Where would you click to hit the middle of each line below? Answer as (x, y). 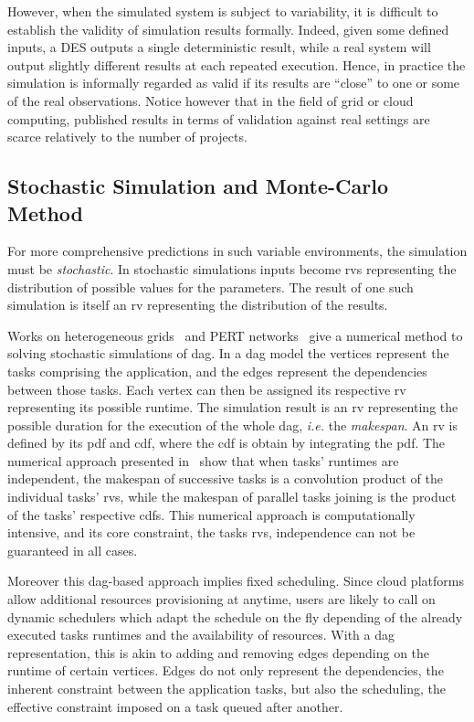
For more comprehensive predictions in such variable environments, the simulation (237, 251)
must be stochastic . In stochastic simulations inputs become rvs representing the (232, 268)
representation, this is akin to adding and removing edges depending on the (219, 652)
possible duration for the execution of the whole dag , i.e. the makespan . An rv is (232, 425)
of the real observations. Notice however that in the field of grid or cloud (211, 100)
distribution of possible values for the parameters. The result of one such (211, 287)
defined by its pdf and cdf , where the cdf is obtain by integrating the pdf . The (226, 443)
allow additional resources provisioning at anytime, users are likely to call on (221, 599)
